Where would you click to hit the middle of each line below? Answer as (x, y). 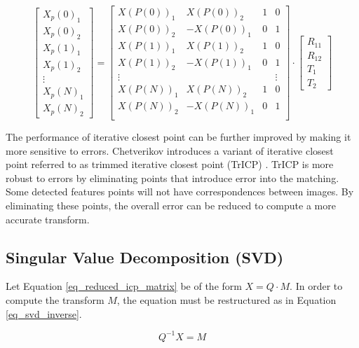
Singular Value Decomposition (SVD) (145, 257)
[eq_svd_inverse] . (44, 313)
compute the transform (55, 299)
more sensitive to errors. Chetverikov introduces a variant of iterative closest (170, 150)
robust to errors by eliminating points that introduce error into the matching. (172, 178)
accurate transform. (48, 219)
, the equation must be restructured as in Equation (226, 299)
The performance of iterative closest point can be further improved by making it (178, 137)
